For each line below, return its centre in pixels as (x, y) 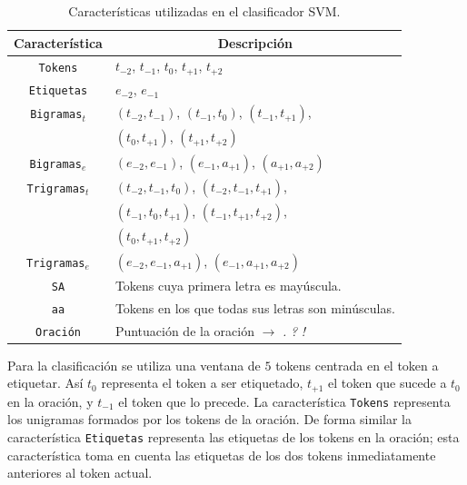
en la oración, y (50, 401)
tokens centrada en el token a (357, 365)
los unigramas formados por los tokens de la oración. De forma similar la (209, 419)
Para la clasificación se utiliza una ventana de (134, 365)
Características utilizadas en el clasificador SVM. (204, 11)
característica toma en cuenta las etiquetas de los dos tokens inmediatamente (222, 455)
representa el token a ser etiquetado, (202, 383)
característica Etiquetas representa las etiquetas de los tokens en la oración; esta (233, 437)
